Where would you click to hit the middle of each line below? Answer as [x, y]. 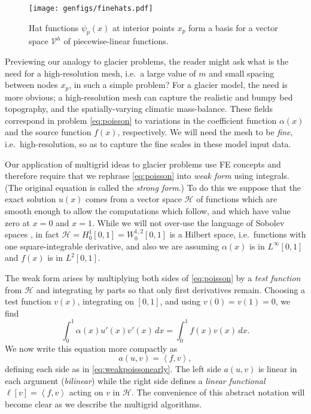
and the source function [48, 132]
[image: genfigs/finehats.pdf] [91, 8]
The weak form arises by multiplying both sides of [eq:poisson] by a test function [153, 278]
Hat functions [54, 27]
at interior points [143, 27]
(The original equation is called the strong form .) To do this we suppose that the [153, 187]
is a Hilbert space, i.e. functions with [238, 234]
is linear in [278, 369]
